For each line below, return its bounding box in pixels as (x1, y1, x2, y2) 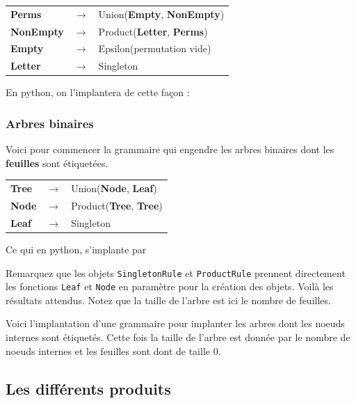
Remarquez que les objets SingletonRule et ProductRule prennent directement (6, 265, 346, 280)
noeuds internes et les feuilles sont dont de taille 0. (6, 343, 221, 358)
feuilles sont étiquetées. (6, 155, 108, 170)
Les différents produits (6, 377, 171, 399)
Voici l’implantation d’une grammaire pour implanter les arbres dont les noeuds (6, 316, 345, 331)
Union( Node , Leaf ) (71, 181, 157, 196)
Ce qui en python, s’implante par (6, 242, 147, 256)
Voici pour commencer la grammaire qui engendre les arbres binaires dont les (6, 142, 334, 157)
